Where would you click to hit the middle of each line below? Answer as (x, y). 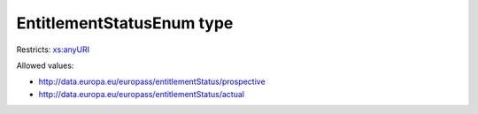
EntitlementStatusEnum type (125, 23)
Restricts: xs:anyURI (53, 49)
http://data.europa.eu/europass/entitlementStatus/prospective (152, 82)
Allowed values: (45, 65)
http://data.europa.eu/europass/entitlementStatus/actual (142, 94)
